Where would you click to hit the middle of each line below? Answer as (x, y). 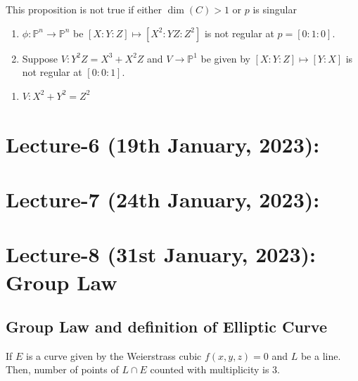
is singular (275, 9)
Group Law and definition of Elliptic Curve (166, 327)
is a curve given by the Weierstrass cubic (114, 355)
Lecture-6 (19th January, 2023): (163, 144)
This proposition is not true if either (84, 9)
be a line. (321, 355)
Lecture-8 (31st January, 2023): (161, 254)
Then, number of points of (62, 369)
